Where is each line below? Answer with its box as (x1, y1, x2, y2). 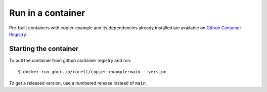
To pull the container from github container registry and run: (9, 57, 132, 63)
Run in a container (9, 7, 86, 18)
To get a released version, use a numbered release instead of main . (9, 80, 147, 86)
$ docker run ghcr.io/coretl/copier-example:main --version (18, 69, 167, 75)
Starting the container (9, 45, 79, 53)
